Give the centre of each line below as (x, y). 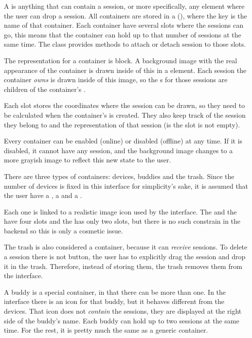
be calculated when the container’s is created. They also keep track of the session (125, 115)
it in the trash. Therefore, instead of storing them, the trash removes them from (123, 266)
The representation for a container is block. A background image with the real (121, 60)
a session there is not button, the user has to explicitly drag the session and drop (125, 257)
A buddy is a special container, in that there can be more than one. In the (115, 292)
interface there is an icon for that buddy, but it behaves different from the (114, 301)
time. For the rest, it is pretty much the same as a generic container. (106, 330)
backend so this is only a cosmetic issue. (63, 230)
